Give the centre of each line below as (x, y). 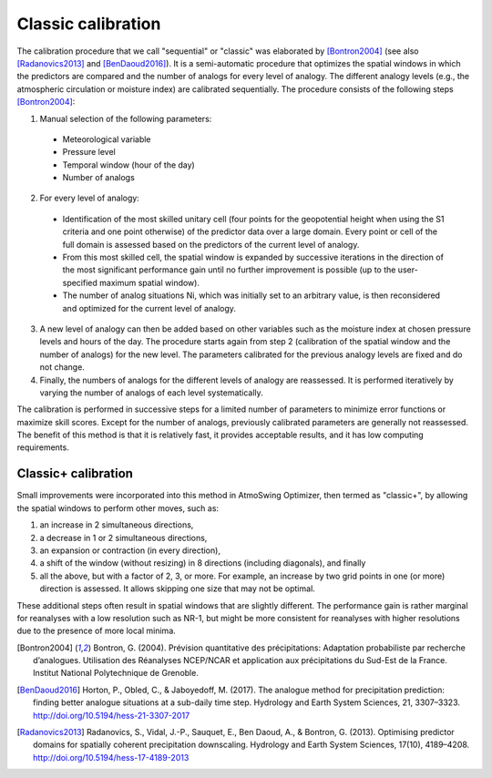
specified (80, 282)
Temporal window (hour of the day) (128, 165)
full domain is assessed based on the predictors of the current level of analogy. (211, 244)
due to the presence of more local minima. (97, 631)
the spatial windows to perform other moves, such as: (118, 508)
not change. (62, 367)
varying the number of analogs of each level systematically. (151, 393)
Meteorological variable (107, 139)
